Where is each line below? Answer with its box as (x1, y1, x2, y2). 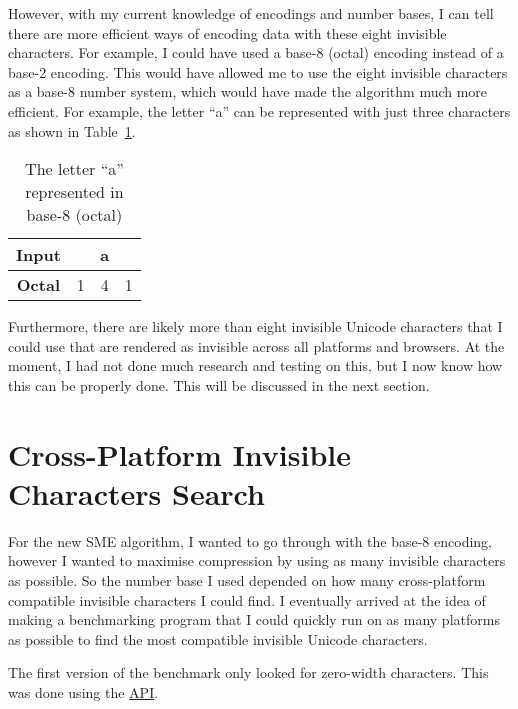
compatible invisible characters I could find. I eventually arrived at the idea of (8, 589, 486, 610)
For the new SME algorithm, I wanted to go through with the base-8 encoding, (8, 530, 492, 551)
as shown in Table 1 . (8, 120, 136, 141)
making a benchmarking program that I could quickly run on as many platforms (8, 609, 500, 630)
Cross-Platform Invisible (8, 433, 352, 474)
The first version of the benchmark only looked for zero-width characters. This (8, 662, 489, 683)
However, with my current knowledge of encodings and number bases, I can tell (8, 3, 494, 23)
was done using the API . (8, 682, 159, 702)
